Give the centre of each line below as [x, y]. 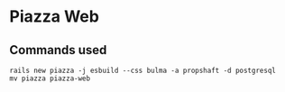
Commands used [58, 50]
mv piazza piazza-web [50, 78]
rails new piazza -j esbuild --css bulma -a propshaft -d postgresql [143, 70]
